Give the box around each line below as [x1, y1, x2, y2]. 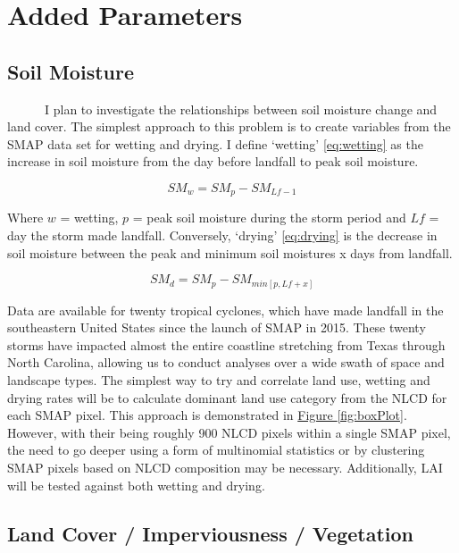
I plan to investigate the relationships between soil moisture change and [44, 99, 438, 118]
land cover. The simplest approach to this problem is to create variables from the [7, 117, 451, 136]
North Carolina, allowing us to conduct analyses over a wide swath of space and [7, 353, 445, 372]
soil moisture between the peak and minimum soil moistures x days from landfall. [7, 243, 453, 262]
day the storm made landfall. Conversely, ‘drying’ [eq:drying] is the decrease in [7, 226, 438, 244]
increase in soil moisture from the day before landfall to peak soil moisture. [7, 152, 419, 171]
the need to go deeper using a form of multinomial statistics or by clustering [7, 440, 425, 459]
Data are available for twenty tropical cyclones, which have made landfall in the [7, 300, 444, 319]
